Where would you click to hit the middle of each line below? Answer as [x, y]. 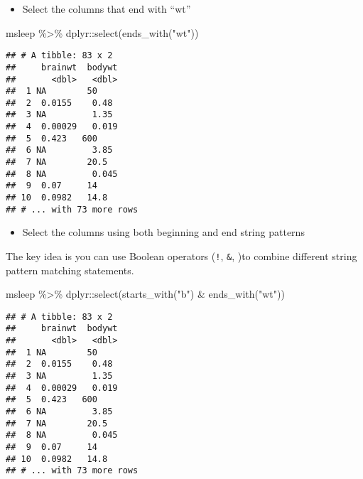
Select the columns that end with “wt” [107, 9]
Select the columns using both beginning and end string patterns [163, 232]
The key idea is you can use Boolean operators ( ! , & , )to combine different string [181, 255]
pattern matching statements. [70, 270]
